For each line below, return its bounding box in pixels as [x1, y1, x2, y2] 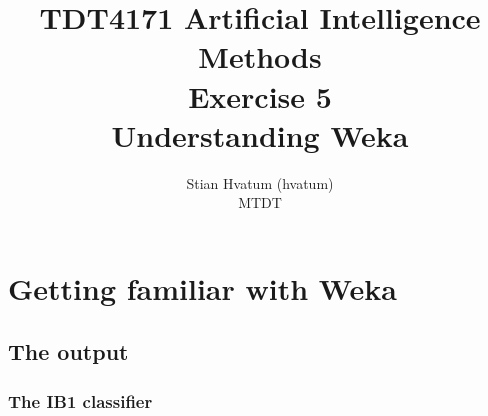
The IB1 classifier [8, 388, 153, 413]
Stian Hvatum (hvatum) [186, 172, 334, 193]
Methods [198, 36, 322, 77]
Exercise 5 [188, 75, 332, 116]
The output [8, 336, 129, 367]
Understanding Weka [111, 114, 409, 155]
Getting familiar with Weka [8, 267, 397, 308]
